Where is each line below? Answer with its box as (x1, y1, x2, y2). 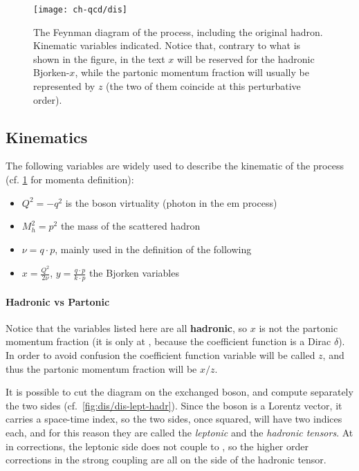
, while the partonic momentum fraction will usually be (75, 65, 309, 80)
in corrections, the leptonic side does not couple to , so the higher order (6, 438, 309, 453)
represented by (33, 79, 95, 93)
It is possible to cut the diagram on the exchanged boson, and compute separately (6, 385, 353, 399)
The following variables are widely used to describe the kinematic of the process (6, 158, 344, 173)
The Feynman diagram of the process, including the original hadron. (33, 24, 323, 39)
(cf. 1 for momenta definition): (6, 172, 134, 187)
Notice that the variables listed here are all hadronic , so (6, 320, 248, 335)
